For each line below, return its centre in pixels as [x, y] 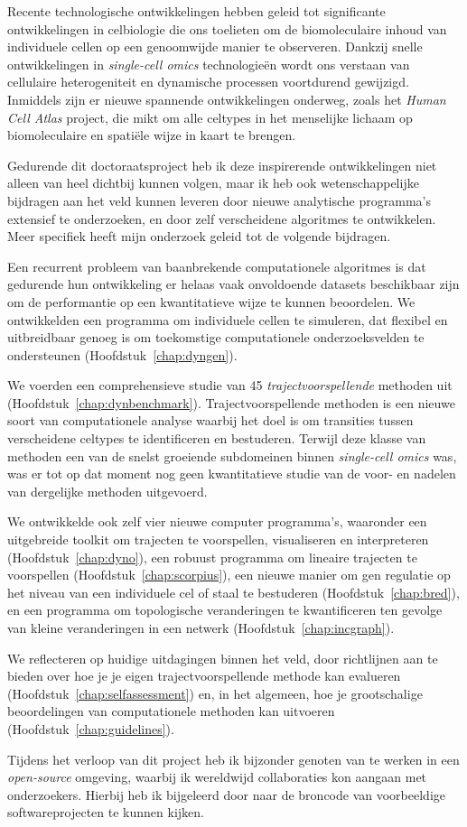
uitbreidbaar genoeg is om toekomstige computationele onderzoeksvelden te [216, 337]
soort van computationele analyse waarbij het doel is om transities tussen [210, 420]
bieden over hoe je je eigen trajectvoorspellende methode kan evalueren [204, 676]
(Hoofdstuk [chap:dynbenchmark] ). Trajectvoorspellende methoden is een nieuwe [231, 402]
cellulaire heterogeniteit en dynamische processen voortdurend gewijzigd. [208, 82]
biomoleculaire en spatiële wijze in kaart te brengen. [152, 135]
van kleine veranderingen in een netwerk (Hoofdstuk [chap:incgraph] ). [201, 627]
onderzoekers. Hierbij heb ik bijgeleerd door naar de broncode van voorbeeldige [226, 794]
